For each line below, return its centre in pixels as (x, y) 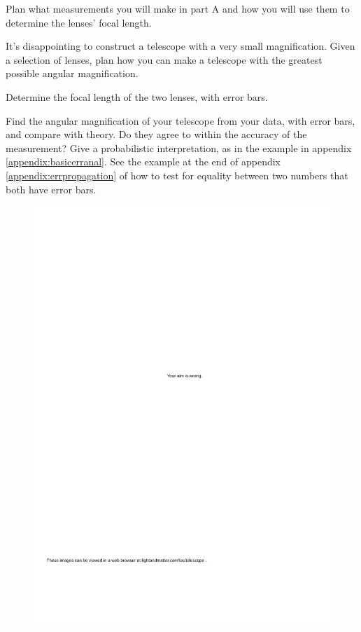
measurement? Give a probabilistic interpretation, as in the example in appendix (179, 147)
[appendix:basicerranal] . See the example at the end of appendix (143, 162)
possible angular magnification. (72, 73)
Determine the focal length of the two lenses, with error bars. (137, 96)
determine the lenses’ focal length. (79, 22)
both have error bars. (51, 189)
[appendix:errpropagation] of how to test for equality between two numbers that (177, 175)
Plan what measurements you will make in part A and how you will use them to (178, 8)
